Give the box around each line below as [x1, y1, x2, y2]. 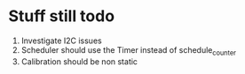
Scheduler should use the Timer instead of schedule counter [20, 44, 237, 57]
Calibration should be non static [20, 55, 138, 67]
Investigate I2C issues [20, 35, 103, 46]
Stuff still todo [8, 6, 115, 26]
